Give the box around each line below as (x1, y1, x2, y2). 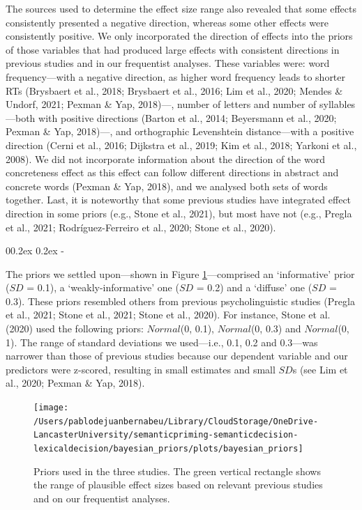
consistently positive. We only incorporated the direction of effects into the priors (6, 29, 353, 43)
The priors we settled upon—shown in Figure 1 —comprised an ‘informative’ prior (6, 266, 355, 281)
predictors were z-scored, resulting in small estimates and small (6, 362, 276, 376)
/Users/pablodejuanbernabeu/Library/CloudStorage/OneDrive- (33, 416, 319, 426)
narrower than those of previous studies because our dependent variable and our (6, 348, 348, 363)
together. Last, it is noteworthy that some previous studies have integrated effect (6, 192, 352, 207)
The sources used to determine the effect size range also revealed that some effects (6, 1, 356, 15)
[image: (33, 403, 69, 413)
